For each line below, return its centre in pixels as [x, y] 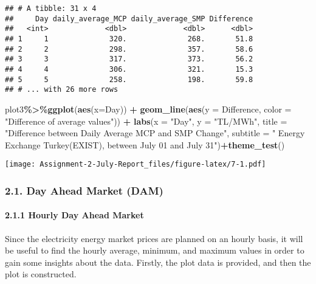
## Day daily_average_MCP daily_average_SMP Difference [129, 19]
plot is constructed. [41, 274]
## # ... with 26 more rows [62, 90]
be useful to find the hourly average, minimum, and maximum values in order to [155, 250]
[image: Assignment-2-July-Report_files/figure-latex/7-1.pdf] [136, 165]
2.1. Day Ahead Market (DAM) [84, 190]
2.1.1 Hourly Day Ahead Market [74, 215]
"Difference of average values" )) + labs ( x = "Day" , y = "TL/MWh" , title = [146, 121]
